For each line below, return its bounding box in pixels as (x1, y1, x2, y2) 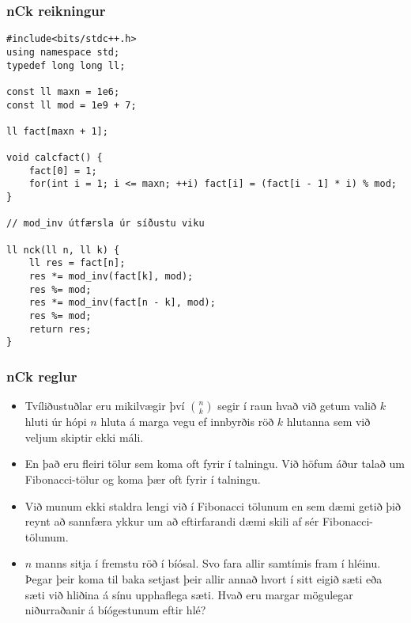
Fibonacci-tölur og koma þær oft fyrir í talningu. (25, 470, 261, 487)
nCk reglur (6, 366, 77, 386)
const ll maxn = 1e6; (6, 85, 120, 97)
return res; (28, 323, 92, 335)
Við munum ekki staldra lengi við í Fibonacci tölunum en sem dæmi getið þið (25, 497, 402, 514)
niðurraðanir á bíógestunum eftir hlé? (25, 602, 206, 618)
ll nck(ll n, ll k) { (6, 244, 120, 256)
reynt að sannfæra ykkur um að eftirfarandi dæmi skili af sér (25, 513, 319, 530)
